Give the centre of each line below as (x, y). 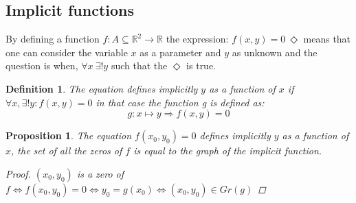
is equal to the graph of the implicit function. (228, 151)
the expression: (197, 39)
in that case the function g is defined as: (180, 102)
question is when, (42, 65)
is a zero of (100, 173)
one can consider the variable (67, 52)
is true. (201, 65)
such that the (139, 65)
